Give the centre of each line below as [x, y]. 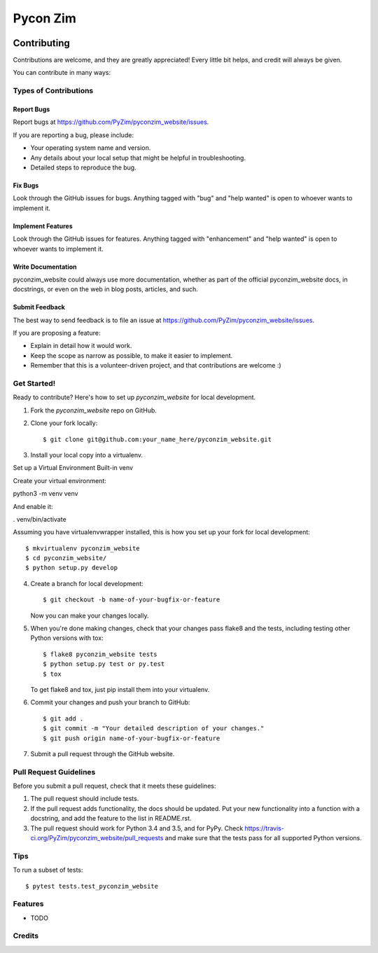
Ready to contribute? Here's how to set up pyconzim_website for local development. [134, 397]
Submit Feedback [39, 307]
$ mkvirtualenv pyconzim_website [83, 548]
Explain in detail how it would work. [81, 346]
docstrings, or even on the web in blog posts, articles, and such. [106, 289]
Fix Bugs [26, 185]
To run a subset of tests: [48, 870]
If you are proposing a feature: [57, 333]
